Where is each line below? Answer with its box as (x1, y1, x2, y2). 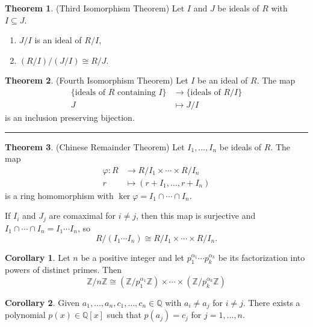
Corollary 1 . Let (5, 251, 70, 263)
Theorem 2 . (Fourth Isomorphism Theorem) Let (5, 74, 188, 87)
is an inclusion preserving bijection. (5, 111, 135, 124)
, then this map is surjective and (135, 209, 256, 222)
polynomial (5, 308, 46, 321)
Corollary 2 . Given (5, 296, 80, 308)
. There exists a (243, 296, 300, 308)
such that (107, 308, 141, 321)
